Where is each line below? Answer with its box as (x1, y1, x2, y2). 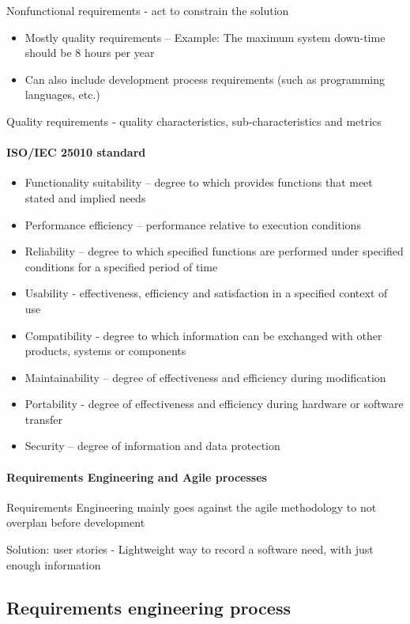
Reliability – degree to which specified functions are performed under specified (24, 243, 404, 259)
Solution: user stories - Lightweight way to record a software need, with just (6, 541, 374, 558)
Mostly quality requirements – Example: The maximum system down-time (24, 28, 386, 45)
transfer (24, 410, 63, 427)
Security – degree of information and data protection (24, 437, 280, 454)
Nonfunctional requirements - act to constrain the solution (6, 2, 289, 18)
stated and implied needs (24, 189, 146, 206)
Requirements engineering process (6, 595, 291, 619)
